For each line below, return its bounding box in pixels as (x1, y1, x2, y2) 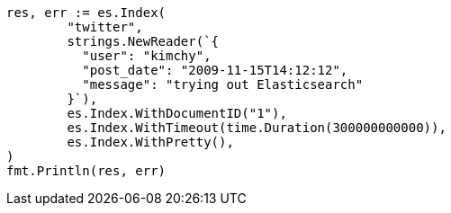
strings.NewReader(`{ (67, 34, 220, 49)
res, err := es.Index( (6, 5, 167, 20)
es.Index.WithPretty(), (67, 135, 234, 149)
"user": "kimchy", (82, 49, 212, 63)
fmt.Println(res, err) (6, 164, 167, 178)
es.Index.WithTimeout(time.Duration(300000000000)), (67, 120, 446, 135)
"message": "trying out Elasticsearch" (82, 77, 364, 92)
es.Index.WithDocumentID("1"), (67, 106, 287, 120)
